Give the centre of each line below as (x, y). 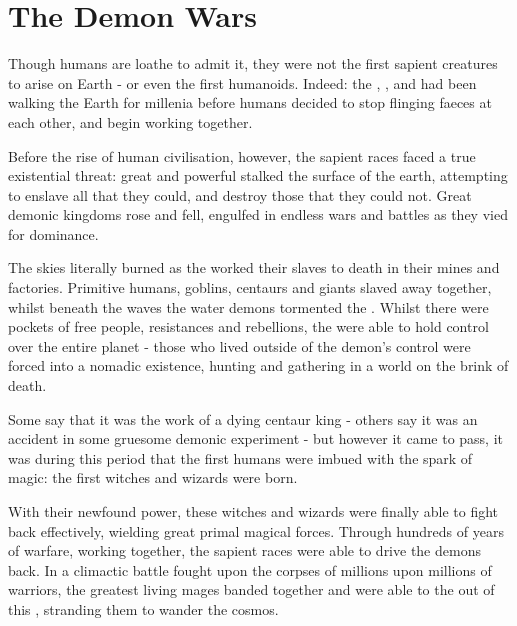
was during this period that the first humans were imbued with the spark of (240, 457)
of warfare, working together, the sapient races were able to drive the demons (244, 550)
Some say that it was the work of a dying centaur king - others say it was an (243, 418)
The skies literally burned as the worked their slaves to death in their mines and (254, 267)
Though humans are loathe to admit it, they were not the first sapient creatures (253, 63)
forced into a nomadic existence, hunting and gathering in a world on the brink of (258, 365)
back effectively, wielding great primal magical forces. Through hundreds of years (256, 530)
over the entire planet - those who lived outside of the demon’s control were (239, 345)
